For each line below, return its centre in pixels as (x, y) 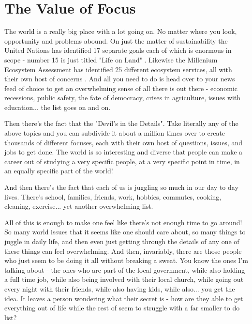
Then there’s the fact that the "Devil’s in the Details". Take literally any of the (121, 123)
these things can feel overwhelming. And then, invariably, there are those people (123, 251)
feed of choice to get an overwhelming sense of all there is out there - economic (121, 88)
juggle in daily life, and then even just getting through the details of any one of (122, 241)
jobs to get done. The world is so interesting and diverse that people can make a (124, 152)
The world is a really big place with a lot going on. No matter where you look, (121, 31)
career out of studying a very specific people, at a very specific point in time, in (122, 161)
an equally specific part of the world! (59, 171)
